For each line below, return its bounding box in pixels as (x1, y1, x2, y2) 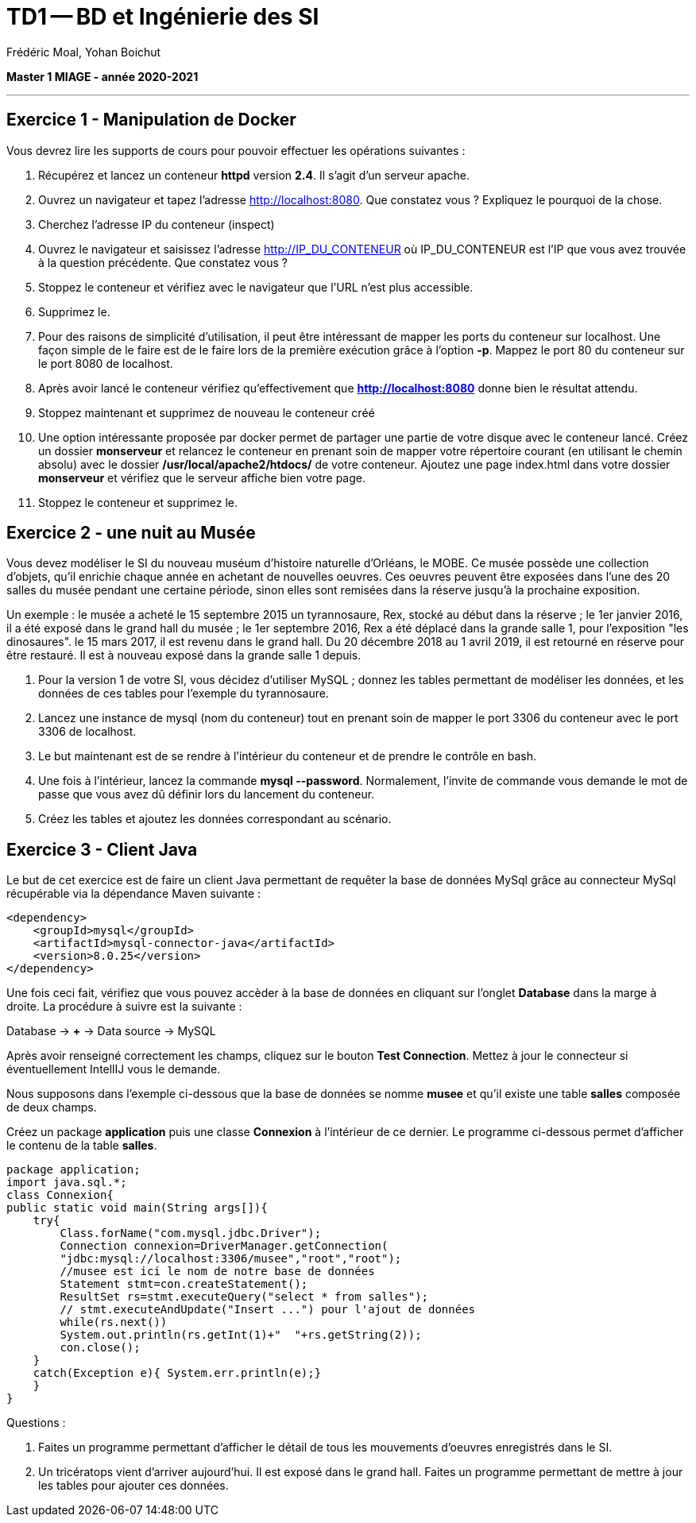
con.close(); (60, 1341, 141, 1355)
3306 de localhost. (38, 725, 137, 739)
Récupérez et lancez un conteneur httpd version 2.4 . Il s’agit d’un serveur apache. (38, 168, 470, 182)
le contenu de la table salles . (6, 1138, 157, 1153)
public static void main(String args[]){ (6, 1201, 268, 1215)
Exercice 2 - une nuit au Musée (6, 523, 256, 543)
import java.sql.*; (6, 1176, 127, 1189)
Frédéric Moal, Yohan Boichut (6, 44, 161, 59)
